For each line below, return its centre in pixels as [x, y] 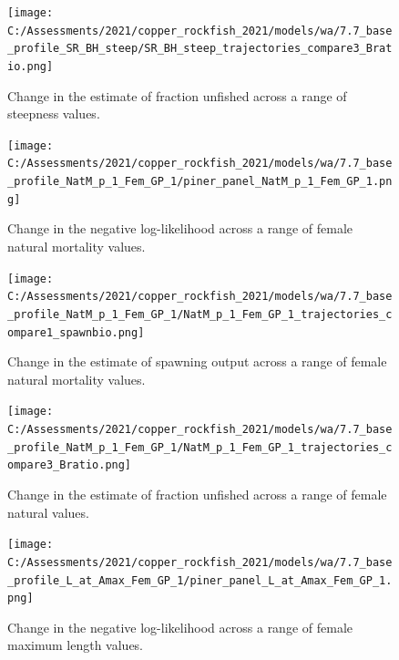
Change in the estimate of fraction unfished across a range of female [197, 495]
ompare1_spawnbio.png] [76, 332]
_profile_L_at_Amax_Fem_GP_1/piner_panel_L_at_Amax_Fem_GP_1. [200, 580]
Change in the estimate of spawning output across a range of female [197, 361]
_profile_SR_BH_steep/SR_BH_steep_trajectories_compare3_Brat [200, 49]
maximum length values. [76, 645]
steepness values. [54, 113]
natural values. [48, 512]
